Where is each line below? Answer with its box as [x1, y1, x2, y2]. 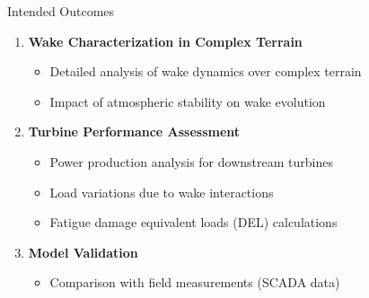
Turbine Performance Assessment [28, 122, 241, 141]
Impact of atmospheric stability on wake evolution [49, 92, 326, 110]
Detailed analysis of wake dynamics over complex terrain [49, 62, 362, 81]
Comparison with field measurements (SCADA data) [49, 273, 340, 292]
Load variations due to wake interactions [49, 182, 274, 201]
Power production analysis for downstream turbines [49, 152, 333, 171]
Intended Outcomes [7, 2, 115, 20]
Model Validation [28, 242, 138, 261]
